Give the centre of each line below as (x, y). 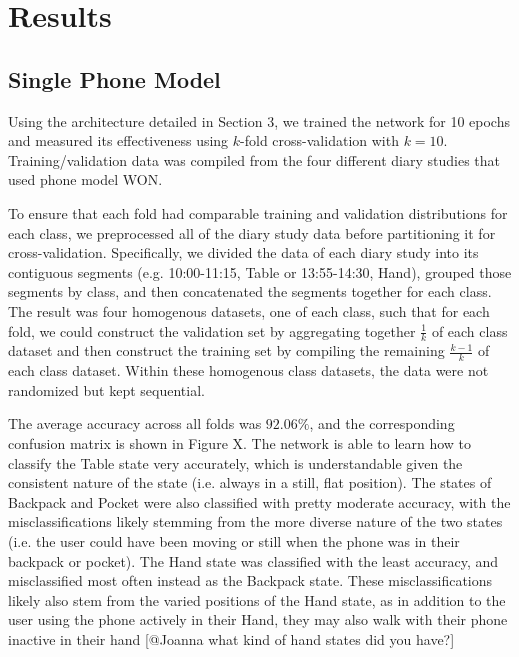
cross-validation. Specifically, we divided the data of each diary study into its (243, 252)
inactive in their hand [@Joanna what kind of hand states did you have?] (231, 638)
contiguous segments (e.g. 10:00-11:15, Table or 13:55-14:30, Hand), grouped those (260, 271)
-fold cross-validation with (319, 140)
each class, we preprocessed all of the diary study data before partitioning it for (252, 232)
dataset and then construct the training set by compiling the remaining (226, 350)
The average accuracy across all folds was (135, 423)
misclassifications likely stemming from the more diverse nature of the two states (255, 521)
